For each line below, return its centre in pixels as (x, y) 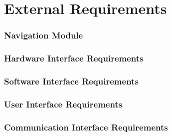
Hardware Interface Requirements (74, 58)
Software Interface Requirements (71, 81)
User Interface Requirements (63, 104)
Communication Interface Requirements (86, 127)
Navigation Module (44, 35)
